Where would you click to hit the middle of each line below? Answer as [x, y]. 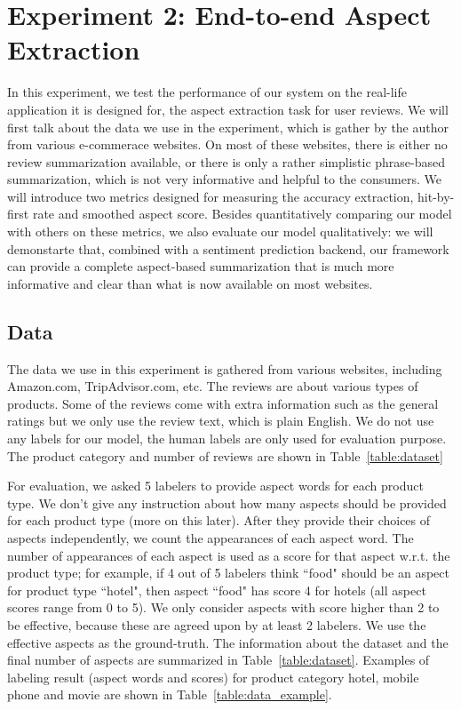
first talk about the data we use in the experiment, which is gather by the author [228, 127]
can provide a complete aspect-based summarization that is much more [201, 266]
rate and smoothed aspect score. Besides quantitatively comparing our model [242, 214]
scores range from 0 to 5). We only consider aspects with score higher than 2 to [223, 607]
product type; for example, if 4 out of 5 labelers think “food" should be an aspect [228, 573]
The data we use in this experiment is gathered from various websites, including [225, 368]
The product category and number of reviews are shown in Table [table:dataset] [225, 455]
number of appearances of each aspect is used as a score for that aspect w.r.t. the [229, 555]
